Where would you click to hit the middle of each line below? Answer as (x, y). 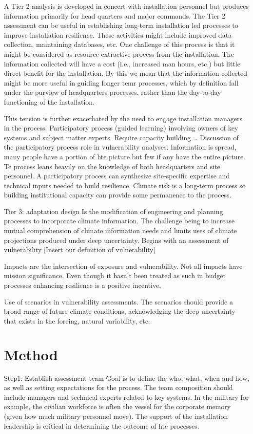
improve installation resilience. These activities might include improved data (118, 34)
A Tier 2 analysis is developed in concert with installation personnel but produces (126, 6)
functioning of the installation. (49, 101)
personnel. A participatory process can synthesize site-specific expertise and (117, 176)
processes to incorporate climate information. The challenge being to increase (119, 221)
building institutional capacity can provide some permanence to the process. (118, 195)
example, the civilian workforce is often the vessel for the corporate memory (117, 406)
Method (31, 354)
